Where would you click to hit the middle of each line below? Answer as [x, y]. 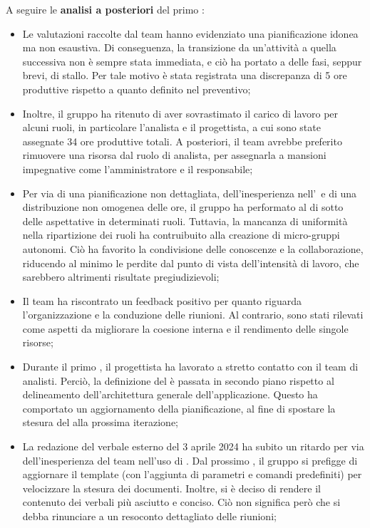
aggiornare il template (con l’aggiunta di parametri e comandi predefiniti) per [192, 474]
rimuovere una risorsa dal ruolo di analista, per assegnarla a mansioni [174, 155]
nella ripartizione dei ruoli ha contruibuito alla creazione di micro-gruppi [181, 235]
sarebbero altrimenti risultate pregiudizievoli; [121, 277]
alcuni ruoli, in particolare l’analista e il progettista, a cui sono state [171, 127]
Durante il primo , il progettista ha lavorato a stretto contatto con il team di [190, 367]
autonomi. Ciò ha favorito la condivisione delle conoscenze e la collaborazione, [193, 248]
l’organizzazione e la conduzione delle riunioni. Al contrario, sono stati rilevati [193, 315]
